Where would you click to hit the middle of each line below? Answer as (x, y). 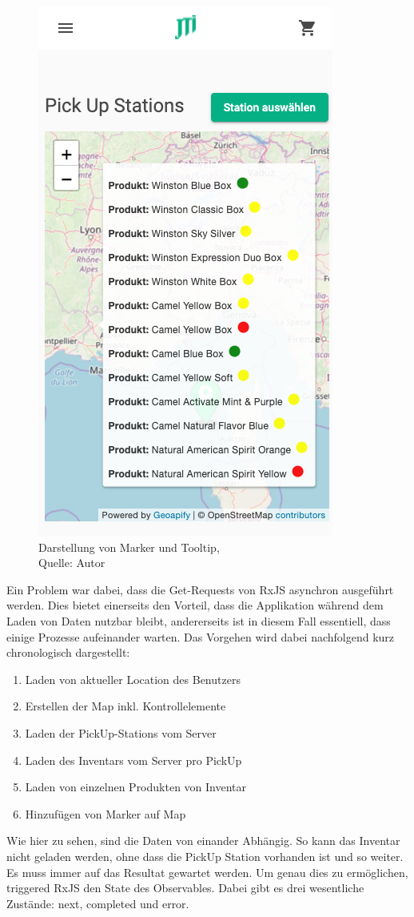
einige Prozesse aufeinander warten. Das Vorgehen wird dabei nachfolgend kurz (201, 636)
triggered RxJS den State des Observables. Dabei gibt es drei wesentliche (185, 888)
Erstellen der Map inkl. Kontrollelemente (125, 706)
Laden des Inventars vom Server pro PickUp (133, 760)
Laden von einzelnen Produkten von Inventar (136, 787)
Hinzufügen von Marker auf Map (105, 813)
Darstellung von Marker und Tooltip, (129, 547)
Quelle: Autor (72, 563)
